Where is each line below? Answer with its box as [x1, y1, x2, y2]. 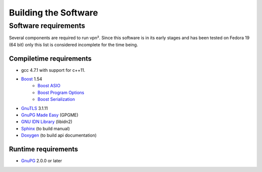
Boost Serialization [37, 96, 75, 102]
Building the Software [9, 7, 98, 18]
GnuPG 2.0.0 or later [21, 158, 63, 164]
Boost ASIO [37, 83, 61, 89]
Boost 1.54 [21, 76, 42, 82]
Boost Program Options [37, 90, 84, 95]
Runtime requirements [9, 145, 79, 154]
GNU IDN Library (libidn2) [21, 119, 73, 125]
